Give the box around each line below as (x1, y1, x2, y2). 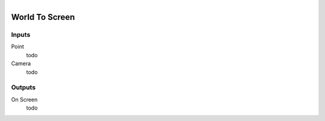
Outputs (11, 83, 36, 92)
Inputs (11, 30, 31, 39)
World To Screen (11, 12, 75, 22)
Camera (11, 60, 31, 67)
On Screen (11, 96, 38, 103)
